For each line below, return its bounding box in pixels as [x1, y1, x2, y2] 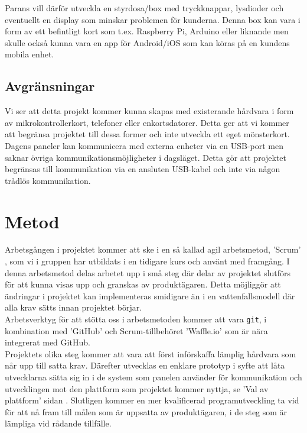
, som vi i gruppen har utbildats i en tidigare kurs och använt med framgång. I [5, 255, 290, 267]
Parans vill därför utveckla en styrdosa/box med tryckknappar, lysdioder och [5, 2, 284, 14]
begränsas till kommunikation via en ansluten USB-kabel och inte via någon [5, 163, 280, 175]
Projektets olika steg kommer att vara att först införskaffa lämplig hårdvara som [5, 347, 296, 360]
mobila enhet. [5, 48, 54, 60]
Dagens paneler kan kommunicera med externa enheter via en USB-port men [5, 139, 283, 151]
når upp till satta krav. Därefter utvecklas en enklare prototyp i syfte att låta [5, 359, 285, 371]
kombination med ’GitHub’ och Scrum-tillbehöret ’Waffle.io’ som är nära [5, 324, 268, 337]
